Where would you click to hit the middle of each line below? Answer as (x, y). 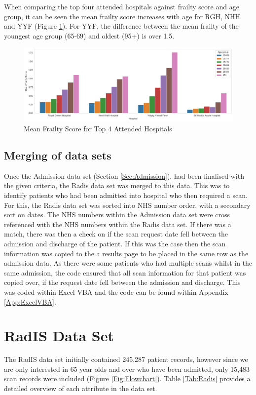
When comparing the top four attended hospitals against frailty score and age (122, 6)
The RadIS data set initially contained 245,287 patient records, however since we (126, 359)
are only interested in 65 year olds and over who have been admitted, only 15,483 (127, 369)
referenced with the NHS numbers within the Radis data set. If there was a (118, 224)
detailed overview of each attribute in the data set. (81, 388)
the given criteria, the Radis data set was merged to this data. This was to (117, 185)
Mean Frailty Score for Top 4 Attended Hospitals (98, 129)
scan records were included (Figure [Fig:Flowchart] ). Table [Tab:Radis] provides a (127, 378)
